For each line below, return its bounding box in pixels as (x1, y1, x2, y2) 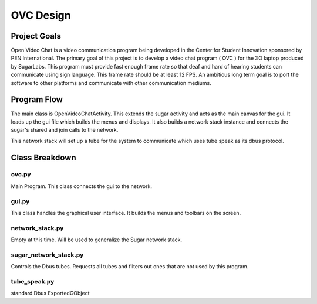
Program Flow (11, 94, 63, 105)
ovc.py (11, 170, 32, 179)
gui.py (11, 197, 30, 205)
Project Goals (11, 31, 62, 41)
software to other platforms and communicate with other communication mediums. (11, 79, 211, 86)
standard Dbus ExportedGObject (11, 290, 90, 297)
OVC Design (11, 9, 71, 22)
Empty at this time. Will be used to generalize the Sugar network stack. (11, 236, 183, 243)
